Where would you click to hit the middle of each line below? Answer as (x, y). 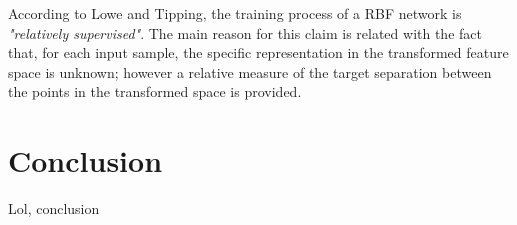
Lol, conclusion (54, 208)
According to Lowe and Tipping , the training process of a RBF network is (235, 13)
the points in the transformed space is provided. (155, 91)
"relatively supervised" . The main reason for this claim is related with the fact (245, 32)
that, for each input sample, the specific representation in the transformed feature (258, 52)
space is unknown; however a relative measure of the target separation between (250, 71)
